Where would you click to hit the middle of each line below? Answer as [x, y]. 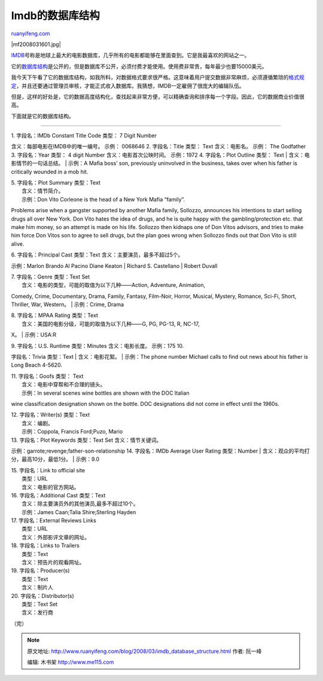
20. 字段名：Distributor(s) [42, 596]
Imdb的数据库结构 [55, 16]
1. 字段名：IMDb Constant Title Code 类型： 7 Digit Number [84, 136]
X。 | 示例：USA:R [34, 335]
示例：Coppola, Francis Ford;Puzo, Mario [72, 432]
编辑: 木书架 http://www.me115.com [71, 662]
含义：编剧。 [37, 423]
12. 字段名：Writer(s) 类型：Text [51, 415]
